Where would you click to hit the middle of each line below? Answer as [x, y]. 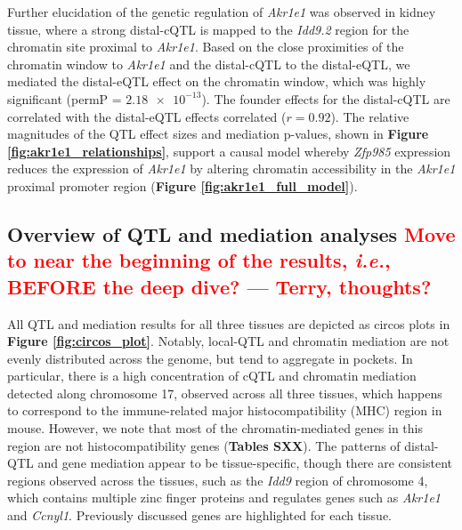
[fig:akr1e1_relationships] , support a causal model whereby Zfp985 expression [229, 151]
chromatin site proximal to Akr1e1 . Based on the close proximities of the [206, 47]
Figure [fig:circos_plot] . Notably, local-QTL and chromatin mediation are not [228, 341]
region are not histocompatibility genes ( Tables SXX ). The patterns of [204, 445]
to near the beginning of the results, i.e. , [199, 260]
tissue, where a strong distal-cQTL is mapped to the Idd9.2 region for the [208, 29]
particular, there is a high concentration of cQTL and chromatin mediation [212, 376]
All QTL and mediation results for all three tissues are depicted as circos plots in [229, 323]
